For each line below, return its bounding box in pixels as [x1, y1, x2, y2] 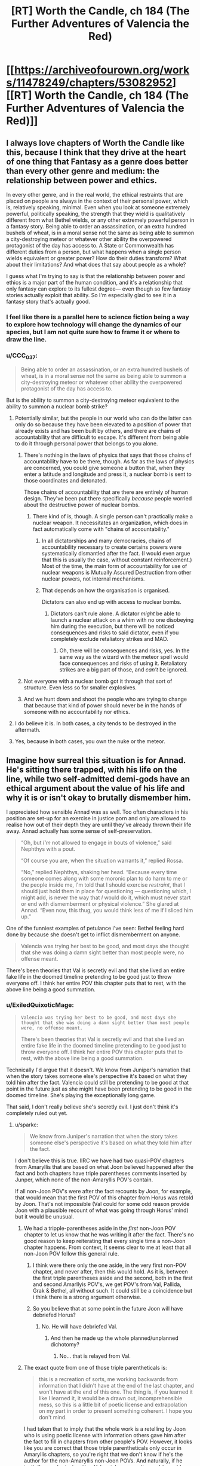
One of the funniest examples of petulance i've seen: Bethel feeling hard [6, 925, 184, 932]
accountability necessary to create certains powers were [41, 543, 182, 551]
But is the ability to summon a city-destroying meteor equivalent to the [6, 396, 180, 404]
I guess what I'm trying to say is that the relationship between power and [6, 273, 185, 279]
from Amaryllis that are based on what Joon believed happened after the [14, 1163, 194, 1170]
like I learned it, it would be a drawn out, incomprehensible [38, 1394, 183, 1401]
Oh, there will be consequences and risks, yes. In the [59, 647, 190, 654]
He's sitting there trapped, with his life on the [6, 764, 177, 775]
